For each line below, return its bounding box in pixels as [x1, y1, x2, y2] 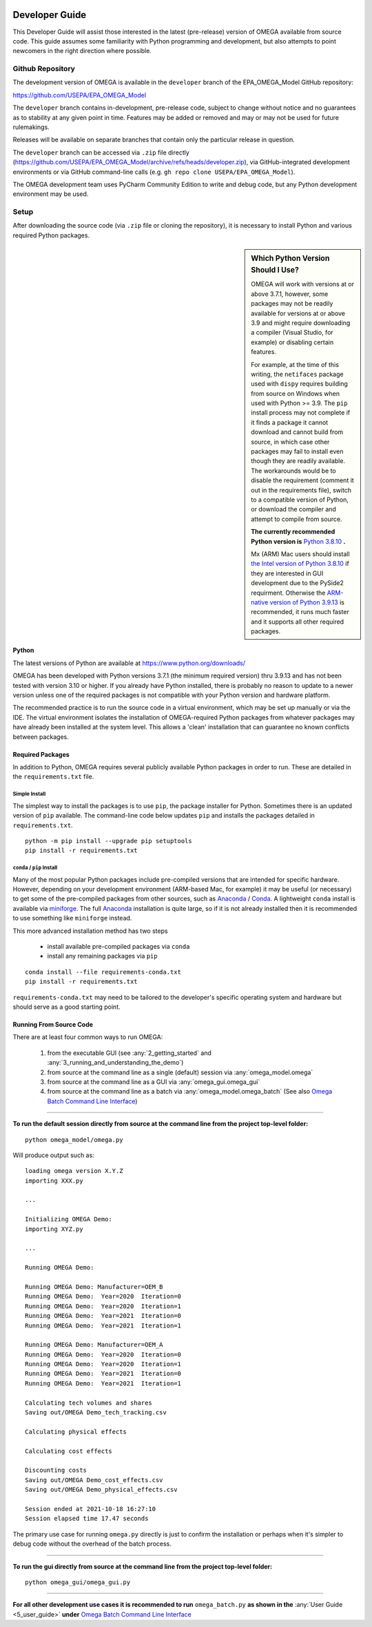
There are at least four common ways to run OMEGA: [12, 1033, 163, 1041]
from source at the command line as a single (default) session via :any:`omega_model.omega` [47, 1068, 313, 1076]
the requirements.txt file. [12, 773, 94, 781]
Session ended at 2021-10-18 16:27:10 [25, 1505, 156, 1512]
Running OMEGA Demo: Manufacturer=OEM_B [25, 1283, 163, 1290]
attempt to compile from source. [251, 515, 342, 523]
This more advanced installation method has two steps [12, 927, 168, 935]
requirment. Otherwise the [251, 589, 326, 597]
